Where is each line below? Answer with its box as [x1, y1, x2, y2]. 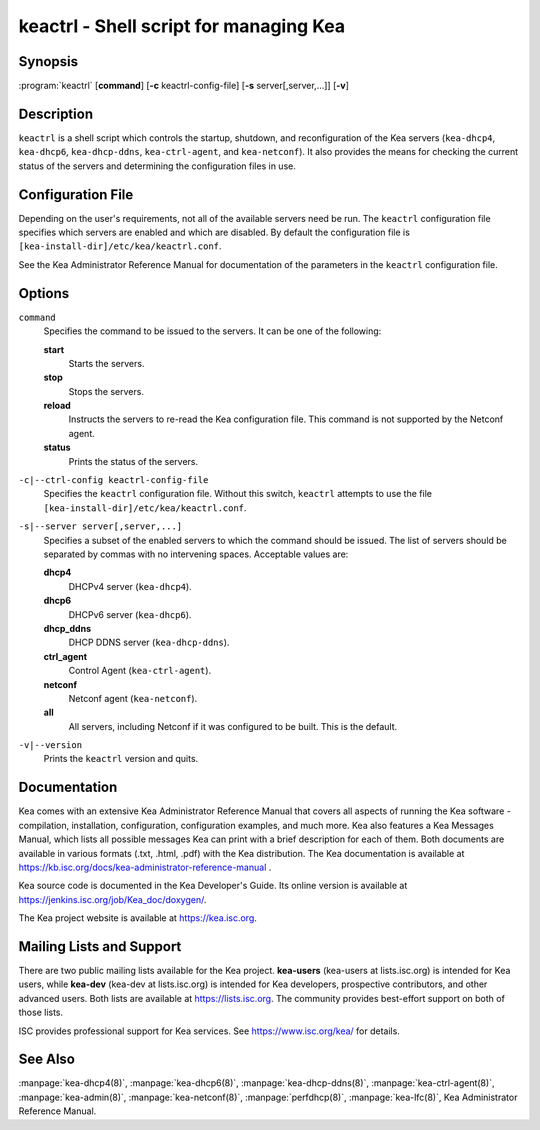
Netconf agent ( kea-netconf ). [68, 692, 198, 704]
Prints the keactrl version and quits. [43, 753, 199, 765]
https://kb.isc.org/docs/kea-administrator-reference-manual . [18, 861, 272, 873]
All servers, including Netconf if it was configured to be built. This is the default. [68, 720, 398, 732]
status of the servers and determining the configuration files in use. [18, 160, 297, 172]
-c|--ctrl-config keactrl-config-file [18, 475, 209, 486]
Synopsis [18, 53, 79, 70]
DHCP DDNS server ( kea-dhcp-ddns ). [68, 636, 230, 649]
